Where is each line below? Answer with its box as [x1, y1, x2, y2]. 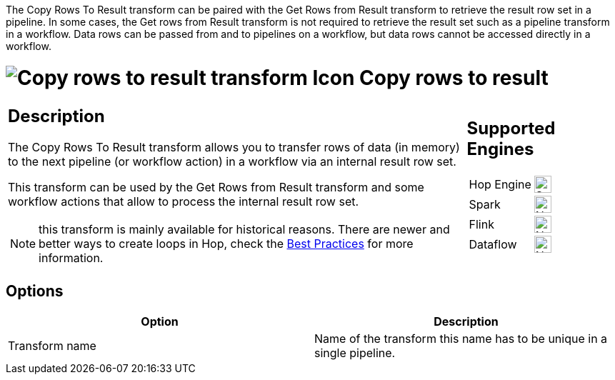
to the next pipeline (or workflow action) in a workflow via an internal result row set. [8, 154, 456, 169]
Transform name [8, 339, 96, 354]
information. [39, 251, 104, 266]
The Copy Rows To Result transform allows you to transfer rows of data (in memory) [8, 140, 460, 155]
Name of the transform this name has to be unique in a [314, 331, 608, 346]
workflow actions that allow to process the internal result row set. [8, 194, 359, 209]
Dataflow [469, 236, 517, 251]
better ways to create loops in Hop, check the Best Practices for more [39, 236, 414, 251]
